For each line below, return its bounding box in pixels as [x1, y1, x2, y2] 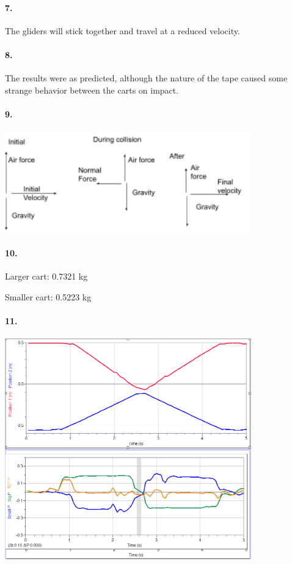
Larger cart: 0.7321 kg [5, 269, 88, 282]
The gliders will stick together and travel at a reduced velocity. [5, 24, 240, 37]
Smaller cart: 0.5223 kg [5, 290, 92, 303]
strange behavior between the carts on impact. [5, 83, 179, 96]
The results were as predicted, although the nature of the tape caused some [5, 72, 288, 84]
